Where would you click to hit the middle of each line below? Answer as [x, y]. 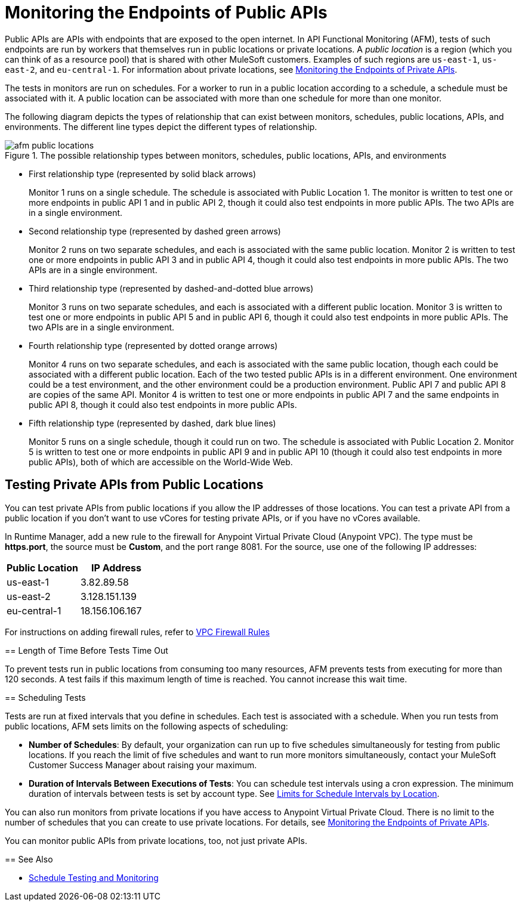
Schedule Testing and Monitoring [94, 877]
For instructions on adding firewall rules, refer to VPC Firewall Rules [138, 632]
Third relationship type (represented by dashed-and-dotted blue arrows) [171, 288]
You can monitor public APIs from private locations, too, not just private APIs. [156, 840]
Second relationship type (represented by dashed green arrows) [155, 231]
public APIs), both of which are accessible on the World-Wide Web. [161, 462]
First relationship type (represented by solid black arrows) [143, 174]
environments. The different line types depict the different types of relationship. [161, 126]
